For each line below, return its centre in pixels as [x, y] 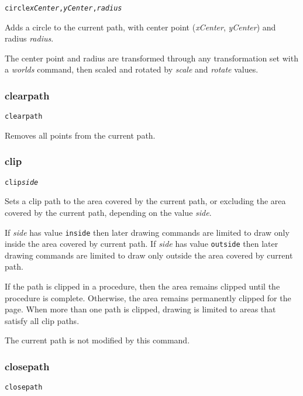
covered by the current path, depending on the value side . [108, 212]
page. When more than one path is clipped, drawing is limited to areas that [140, 309]
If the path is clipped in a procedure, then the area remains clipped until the [142, 286]
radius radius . [29, 38]
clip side [22, 182]
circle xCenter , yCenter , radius [63, 8]
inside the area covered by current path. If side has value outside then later [142, 244]
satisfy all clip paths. [42, 320]
